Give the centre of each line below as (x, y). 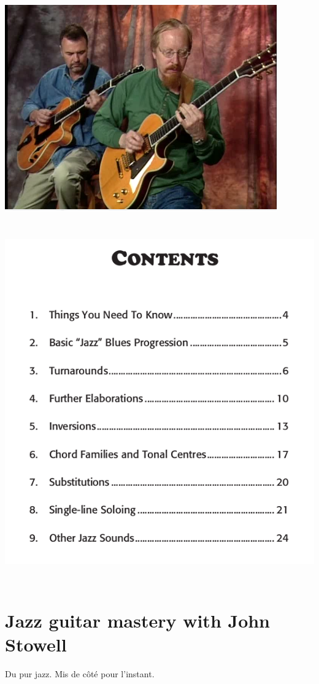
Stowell (36, 644)
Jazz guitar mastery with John (138, 620)
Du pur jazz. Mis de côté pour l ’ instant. (80, 673)
